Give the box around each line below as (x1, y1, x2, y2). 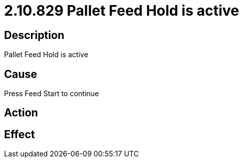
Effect (4, 128, 35, 141)
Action (4, 106, 38, 119)
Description (4, 28, 64, 42)
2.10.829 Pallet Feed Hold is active (4, 2, 239, 19)
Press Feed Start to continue (4, 89, 99, 98)
